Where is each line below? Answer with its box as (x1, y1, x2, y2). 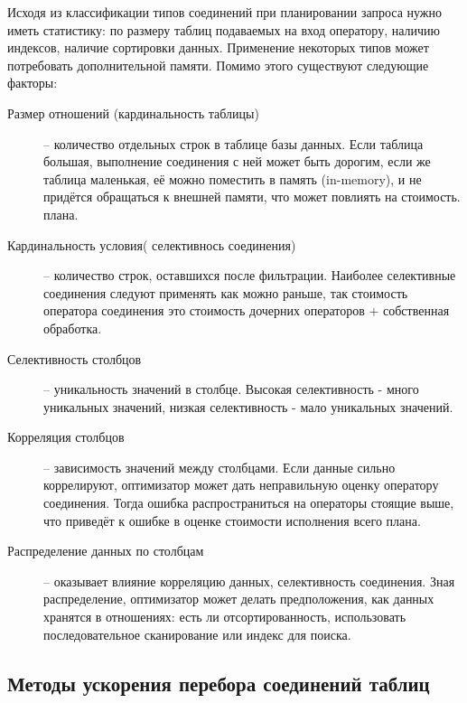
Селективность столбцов (7, 349, 142, 368)
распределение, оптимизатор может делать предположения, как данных (43, 589, 434, 608)
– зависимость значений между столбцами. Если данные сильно (43, 457, 396, 476)
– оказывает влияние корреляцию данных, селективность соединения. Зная (43, 571, 455, 590)
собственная (383, 301, 450, 320)
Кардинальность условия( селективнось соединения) (7, 235, 296, 254)
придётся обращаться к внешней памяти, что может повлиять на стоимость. (43, 187, 461, 206)
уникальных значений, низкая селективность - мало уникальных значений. (43, 397, 453, 416)
